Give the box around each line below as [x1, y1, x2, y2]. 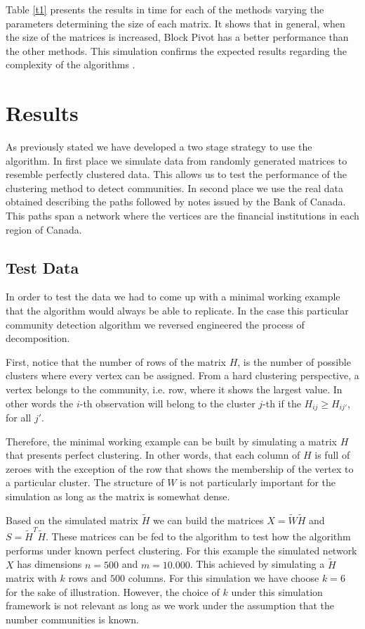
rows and [68, 571, 107, 585]
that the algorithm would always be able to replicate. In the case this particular [6, 303, 349, 318]
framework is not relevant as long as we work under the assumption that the [6, 598, 334, 613]
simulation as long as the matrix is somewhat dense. [6, 489, 230, 504]
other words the [6, 395, 74, 410]
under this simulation [231, 584, 323, 599]
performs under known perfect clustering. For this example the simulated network [6, 542, 357, 557]
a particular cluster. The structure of [6, 475, 164, 490]
